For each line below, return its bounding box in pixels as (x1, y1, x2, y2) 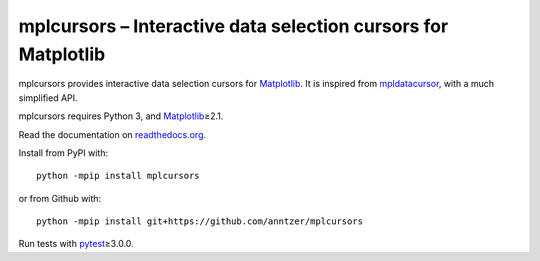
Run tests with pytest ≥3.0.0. (18, 238, 134, 250)
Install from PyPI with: (18, 146, 109, 159)
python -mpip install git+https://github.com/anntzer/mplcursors (36, 216, 364, 227)
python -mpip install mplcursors (36, 170, 200, 182)
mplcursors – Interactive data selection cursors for (18, 15, 449, 37)
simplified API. (18, 91, 79, 104)
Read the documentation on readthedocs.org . (18, 128, 207, 140)
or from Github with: (18, 192, 102, 204)
